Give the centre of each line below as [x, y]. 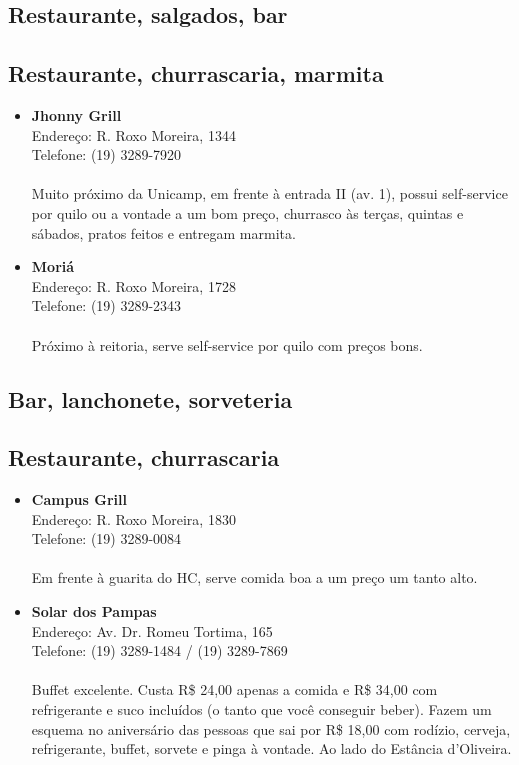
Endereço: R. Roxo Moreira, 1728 [133, 285]
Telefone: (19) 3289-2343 [106, 305]
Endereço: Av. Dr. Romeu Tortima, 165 [152, 630]
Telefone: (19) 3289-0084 [106, 538]
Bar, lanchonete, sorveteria [150, 398]
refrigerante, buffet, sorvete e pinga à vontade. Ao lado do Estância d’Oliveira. [271, 748]
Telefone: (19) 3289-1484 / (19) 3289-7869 [159, 650]
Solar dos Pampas [94, 611]
